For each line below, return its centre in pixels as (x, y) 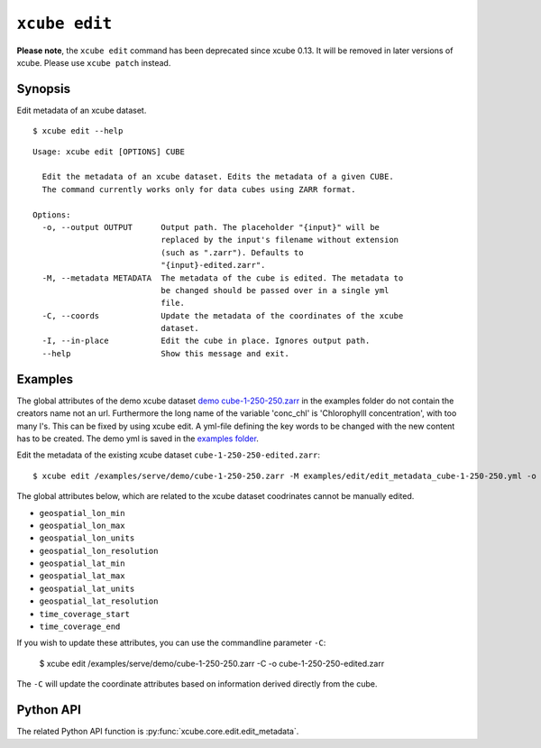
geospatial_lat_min (82, 563)
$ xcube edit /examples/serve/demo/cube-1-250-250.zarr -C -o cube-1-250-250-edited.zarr (212, 663)
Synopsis (44, 89)
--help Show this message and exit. (166, 353)
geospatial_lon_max (82, 525)
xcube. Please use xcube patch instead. (94, 62)
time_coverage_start (85, 614)
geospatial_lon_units (87, 538)
